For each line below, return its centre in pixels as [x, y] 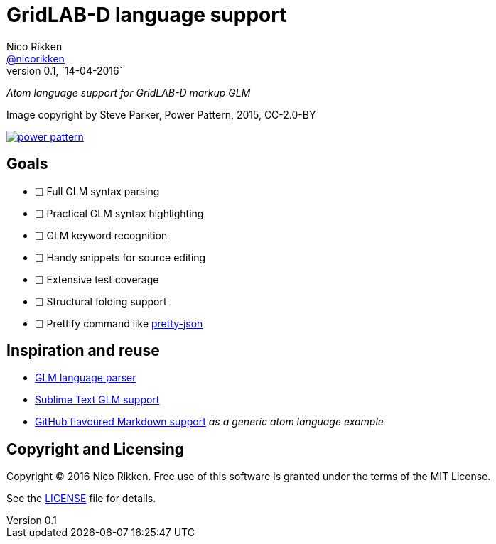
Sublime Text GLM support [97, 400]
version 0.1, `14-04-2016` [65, 70]
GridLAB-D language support [147, 15]
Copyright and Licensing [96, 449]
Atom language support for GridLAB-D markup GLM [129, 92]
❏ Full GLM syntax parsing [97, 191]
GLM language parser [86, 378]
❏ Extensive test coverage [97, 279]
